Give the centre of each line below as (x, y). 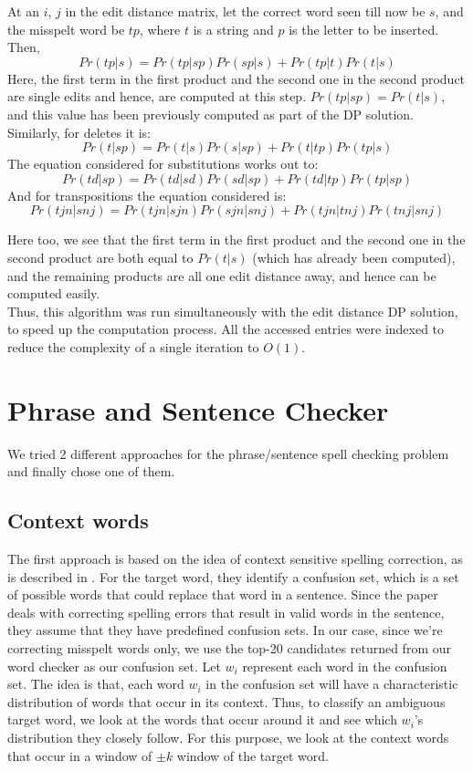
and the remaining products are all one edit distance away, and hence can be (222, 275)
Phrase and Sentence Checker (198, 409)
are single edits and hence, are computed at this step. (157, 96)
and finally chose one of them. (91, 471)
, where (160, 29)
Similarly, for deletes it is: (79, 132)
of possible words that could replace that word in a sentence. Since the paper (223, 594)
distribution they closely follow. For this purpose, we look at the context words (228, 737)
